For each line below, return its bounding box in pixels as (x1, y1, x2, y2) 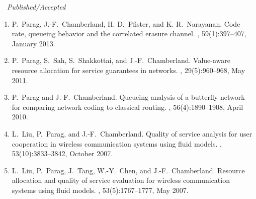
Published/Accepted (7, 2, 66, 12)
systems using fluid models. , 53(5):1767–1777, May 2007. (12, 184, 189, 195)
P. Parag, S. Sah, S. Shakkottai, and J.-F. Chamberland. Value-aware (12, 55, 231, 65)
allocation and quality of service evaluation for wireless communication (12, 175, 230, 185)
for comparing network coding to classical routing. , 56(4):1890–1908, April (12, 101, 243, 112)
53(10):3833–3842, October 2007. (12, 148, 113, 159)
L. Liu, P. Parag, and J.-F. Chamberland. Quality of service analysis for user (12, 128, 252, 139)
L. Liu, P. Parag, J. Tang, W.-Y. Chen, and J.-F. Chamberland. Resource (12, 165, 245, 175)
